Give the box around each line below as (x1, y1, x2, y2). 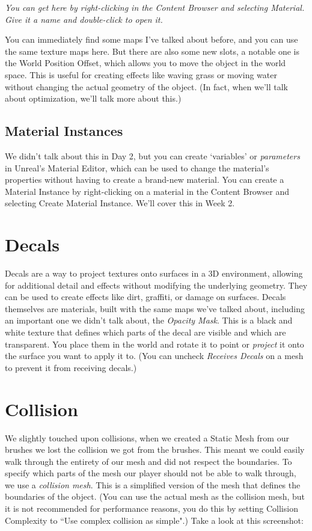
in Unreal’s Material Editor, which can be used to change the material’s (5, 161, 269, 174)
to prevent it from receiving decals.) (5, 361, 137, 373)
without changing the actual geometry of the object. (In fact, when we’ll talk (5, 80, 288, 93)
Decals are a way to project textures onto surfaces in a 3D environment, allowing (5, 267, 303, 280)
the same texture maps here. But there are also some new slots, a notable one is (5, 45, 300, 57)
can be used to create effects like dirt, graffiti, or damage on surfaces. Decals (5, 290, 286, 303)
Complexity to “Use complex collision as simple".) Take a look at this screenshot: (5, 514, 304, 526)
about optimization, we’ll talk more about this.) (5, 92, 182, 105)
